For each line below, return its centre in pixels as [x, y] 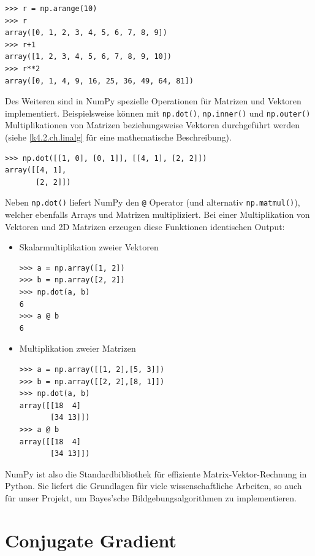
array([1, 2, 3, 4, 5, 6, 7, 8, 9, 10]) [89, 57]
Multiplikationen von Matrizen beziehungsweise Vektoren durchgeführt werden [153, 125]
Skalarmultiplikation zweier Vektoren [89, 247]
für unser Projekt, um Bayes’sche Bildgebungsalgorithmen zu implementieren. [151, 497]
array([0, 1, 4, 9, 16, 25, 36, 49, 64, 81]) [99, 81]
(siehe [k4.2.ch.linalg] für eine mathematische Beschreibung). [118, 137]
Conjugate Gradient [91, 540]
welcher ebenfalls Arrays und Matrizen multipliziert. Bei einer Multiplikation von [157, 214]
